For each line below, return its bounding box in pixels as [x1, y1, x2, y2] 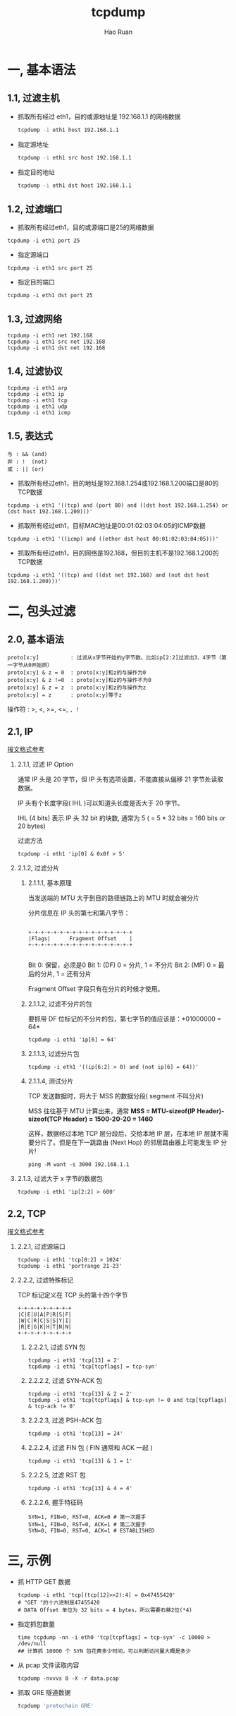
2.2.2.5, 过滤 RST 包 [27, 1471, 86, 1480]
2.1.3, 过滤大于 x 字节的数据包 [17, 1175, 104, 1183]
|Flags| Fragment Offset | [27, 935, 132, 942]
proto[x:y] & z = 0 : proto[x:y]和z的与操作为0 [7, 668, 147, 676]
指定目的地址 [17, 167, 55, 176]
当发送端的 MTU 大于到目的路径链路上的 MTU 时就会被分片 [27, 894, 199, 902]
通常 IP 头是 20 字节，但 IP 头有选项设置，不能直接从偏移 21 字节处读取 [17, 775, 224, 784]
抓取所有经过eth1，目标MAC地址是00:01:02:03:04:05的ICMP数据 [17, 521, 206, 529]
